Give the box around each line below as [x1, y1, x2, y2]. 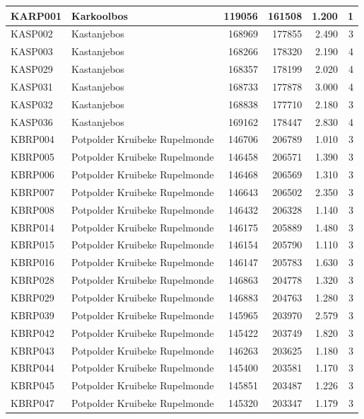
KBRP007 [11, 184, 54, 199]
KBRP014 [11, 219, 54, 234]
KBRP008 [11, 202, 54, 217]
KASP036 [11, 114, 53, 129]
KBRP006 [11, 167, 54, 182]
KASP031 [11, 79, 53, 93]
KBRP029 [11, 290, 54, 304]
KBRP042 [11, 325, 54, 340]
